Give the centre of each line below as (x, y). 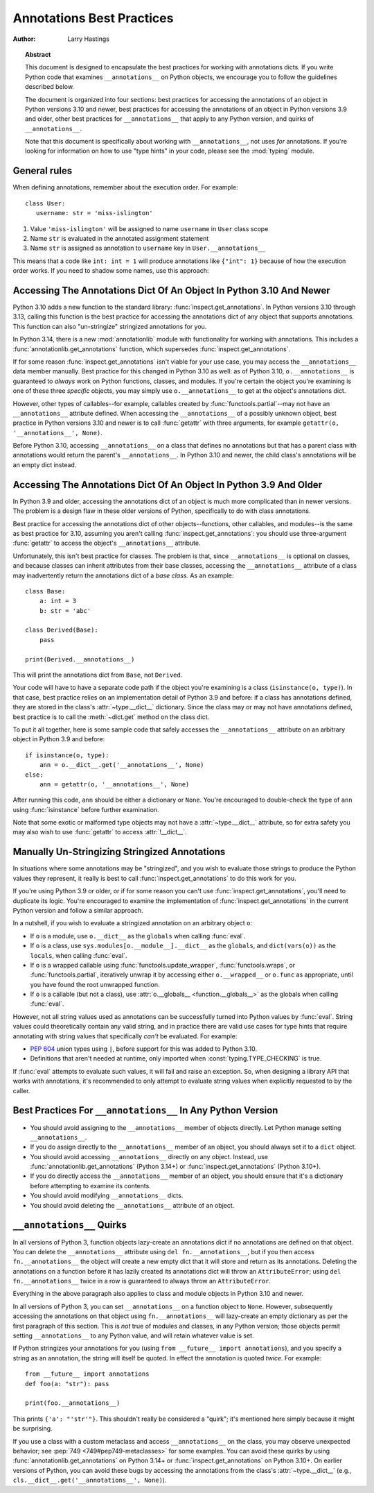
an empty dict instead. (45, 464)
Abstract (38, 54)
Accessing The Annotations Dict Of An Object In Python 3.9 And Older (167, 485)
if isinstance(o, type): (67, 755)
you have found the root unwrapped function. (95, 984)
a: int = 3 (58, 601)
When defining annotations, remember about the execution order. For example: (125, 187)
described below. (50, 87)
